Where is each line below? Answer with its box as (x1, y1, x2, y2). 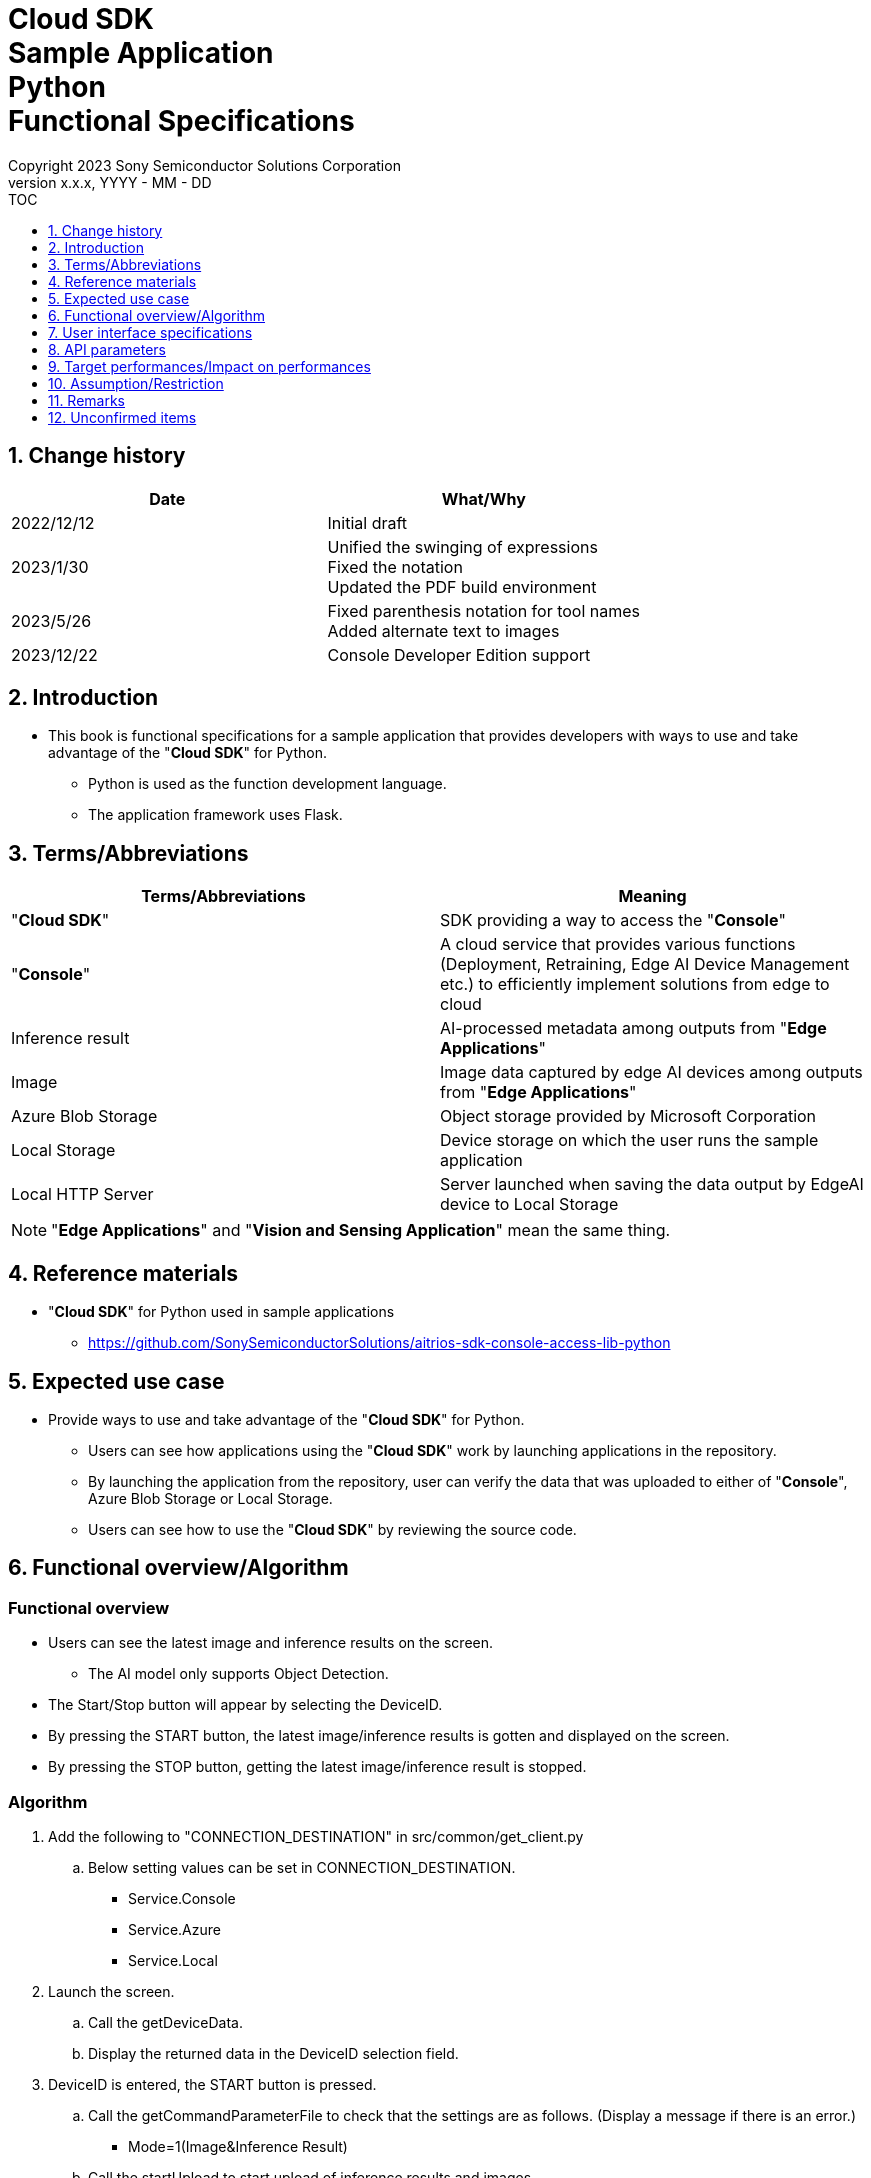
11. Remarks (48, 391, 126, 409)
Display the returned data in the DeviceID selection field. (88, 2044, 459, 2062)
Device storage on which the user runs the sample (440, 1130, 819, 1151)
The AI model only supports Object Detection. (88, 1665, 389, 1683)
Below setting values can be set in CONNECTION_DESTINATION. (88, 1858, 516, 1876)
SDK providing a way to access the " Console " (440, 910, 786, 931)
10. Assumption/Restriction (48, 374, 224, 392)
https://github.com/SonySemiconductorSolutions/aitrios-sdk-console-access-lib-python (88, 1334, 671, 1352)
